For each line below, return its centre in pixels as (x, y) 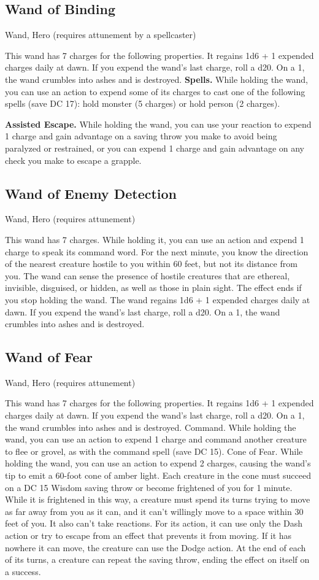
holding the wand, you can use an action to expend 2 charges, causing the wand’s (158, 463)
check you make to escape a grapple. (73, 160)
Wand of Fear (49, 357)
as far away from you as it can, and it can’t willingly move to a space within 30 (154, 511)
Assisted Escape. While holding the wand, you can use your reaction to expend (158, 124)
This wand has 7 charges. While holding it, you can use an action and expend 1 (155, 239)
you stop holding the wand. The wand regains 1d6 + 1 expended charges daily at (158, 299)
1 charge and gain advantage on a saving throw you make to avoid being (141, 136)
